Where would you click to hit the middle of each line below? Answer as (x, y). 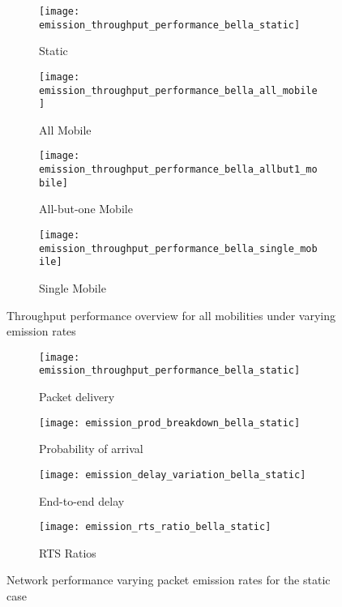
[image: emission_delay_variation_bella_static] (173, 474)
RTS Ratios (68, 552)
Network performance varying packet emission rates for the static (169, 580)
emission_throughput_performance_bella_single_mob (178, 248)
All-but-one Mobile (86, 209)
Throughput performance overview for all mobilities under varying (171, 315)
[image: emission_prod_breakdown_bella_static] (170, 423)
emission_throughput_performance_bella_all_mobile (178, 90)
